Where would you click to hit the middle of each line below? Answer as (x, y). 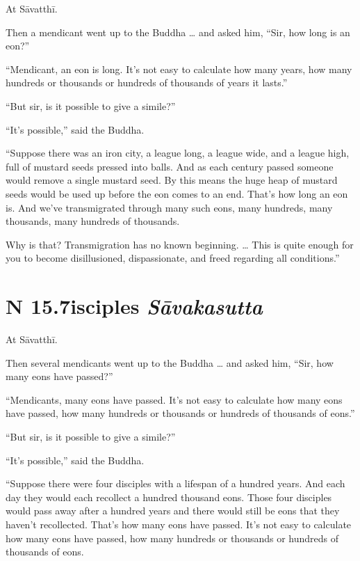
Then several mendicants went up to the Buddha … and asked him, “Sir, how (170, 362)
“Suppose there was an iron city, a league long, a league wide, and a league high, (178, 153)
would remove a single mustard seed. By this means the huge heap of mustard (172, 180)
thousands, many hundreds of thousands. (93, 221)
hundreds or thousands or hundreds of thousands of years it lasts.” (147, 82)
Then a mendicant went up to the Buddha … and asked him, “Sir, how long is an (178, 32)
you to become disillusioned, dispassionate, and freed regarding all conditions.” (173, 258)
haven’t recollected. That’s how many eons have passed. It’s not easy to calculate (179, 524)
